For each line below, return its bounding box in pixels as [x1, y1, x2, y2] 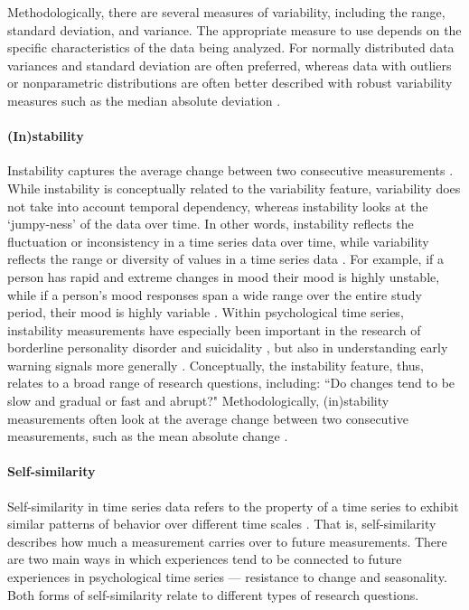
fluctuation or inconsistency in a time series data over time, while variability [7, 231, 429, 250]
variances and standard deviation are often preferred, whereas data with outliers [7, 55, 452, 74]
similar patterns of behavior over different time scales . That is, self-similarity [7, 514, 436, 533]
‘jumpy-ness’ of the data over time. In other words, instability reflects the [7, 214, 414, 233]
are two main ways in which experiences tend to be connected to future [7, 549, 402, 568]
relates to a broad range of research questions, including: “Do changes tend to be [7, 373, 455, 392]
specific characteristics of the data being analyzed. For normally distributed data [7, 38, 455, 57]
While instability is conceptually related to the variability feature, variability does [7, 178, 461, 197]
